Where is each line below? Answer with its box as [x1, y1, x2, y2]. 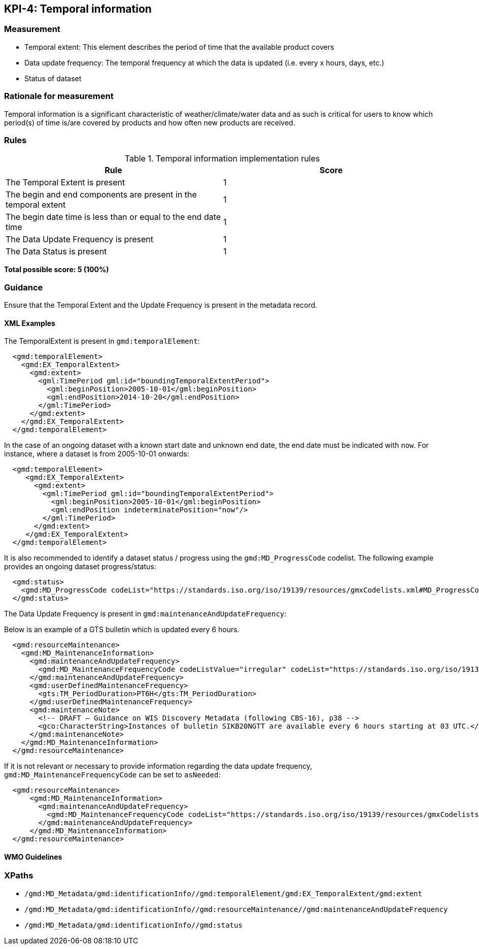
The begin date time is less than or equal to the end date [6, 212, 221, 222]
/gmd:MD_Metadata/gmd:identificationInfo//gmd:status [24, 921, 243, 929]
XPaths [4, 870, 33, 881]
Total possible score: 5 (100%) [4, 265, 109, 274]
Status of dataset [24, 74, 82, 83]
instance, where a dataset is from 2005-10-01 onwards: [4, 449, 189, 459]
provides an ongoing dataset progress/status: [4, 562, 156, 571]
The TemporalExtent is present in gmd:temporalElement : [4, 337, 200, 346]
